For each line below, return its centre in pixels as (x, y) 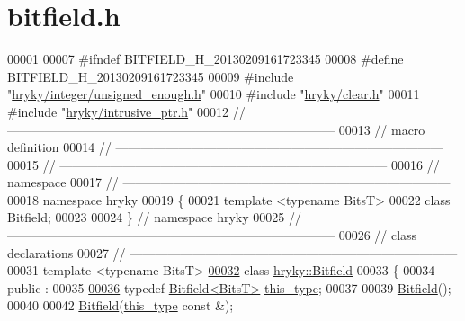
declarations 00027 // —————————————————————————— (232, 252)
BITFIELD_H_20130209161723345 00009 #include (151, 76)
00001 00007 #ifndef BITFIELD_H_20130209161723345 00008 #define (206, 59)
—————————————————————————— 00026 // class (212, 235)
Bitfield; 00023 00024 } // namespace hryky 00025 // (154, 217)
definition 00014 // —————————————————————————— (225, 147)
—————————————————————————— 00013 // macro (216, 129)
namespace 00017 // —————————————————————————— (229, 182)
